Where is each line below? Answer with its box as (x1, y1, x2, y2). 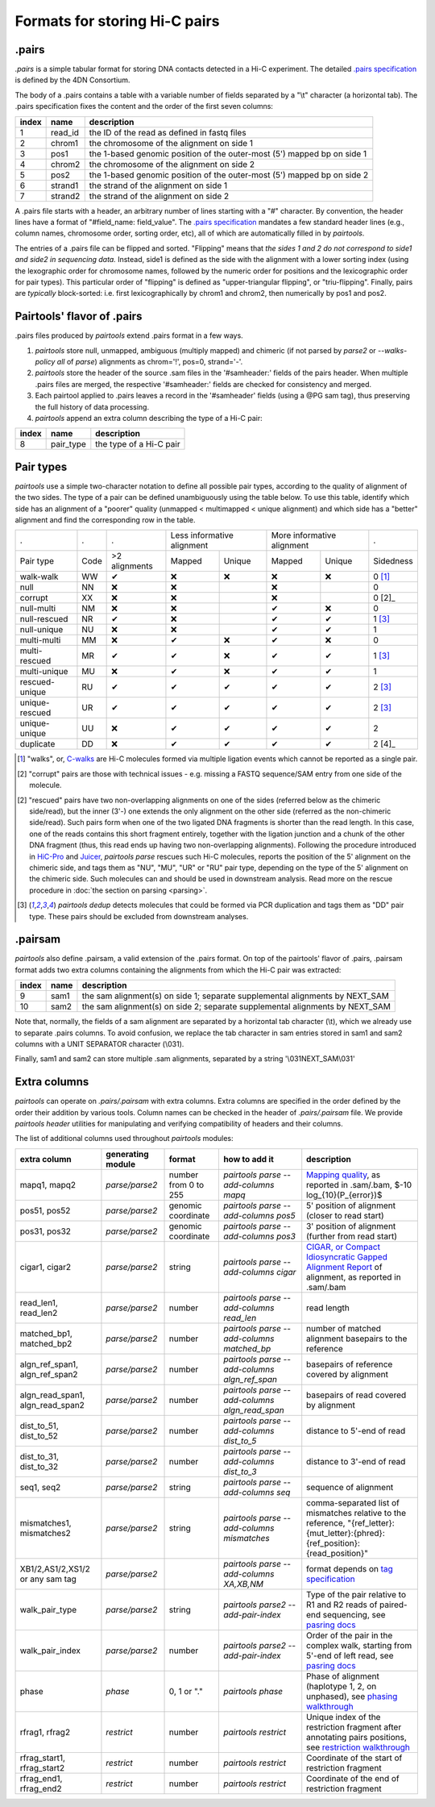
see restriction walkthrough (306, 1742, 410, 1753)
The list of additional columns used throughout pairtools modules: (14, 1134, 234, 1143)
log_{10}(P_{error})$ (306, 1189, 383, 1201)
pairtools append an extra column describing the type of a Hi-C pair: (35, 414, 263, 423)
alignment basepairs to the (306, 1333, 408, 1344)
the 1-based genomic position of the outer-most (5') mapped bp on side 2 (89, 169, 369, 181)
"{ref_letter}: (347, 1517, 395, 1528)
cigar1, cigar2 (19, 1261, 72, 1272)
